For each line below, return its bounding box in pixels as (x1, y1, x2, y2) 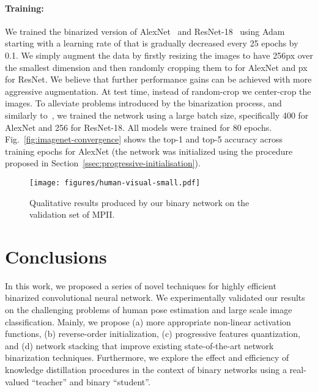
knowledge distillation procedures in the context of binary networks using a (5, 363, 287, 376)
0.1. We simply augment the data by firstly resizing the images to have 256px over (5, 48, 313, 61)
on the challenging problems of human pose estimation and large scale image (5, 303, 292, 316)
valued (5, 375, 29, 388)
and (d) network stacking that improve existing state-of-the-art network (5, 339, 274, 352)
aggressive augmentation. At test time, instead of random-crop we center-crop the (5, 84, 311, 97)
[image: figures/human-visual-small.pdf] (29, 178, 201, 187)
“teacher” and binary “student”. (31, 375, 150, 388)
